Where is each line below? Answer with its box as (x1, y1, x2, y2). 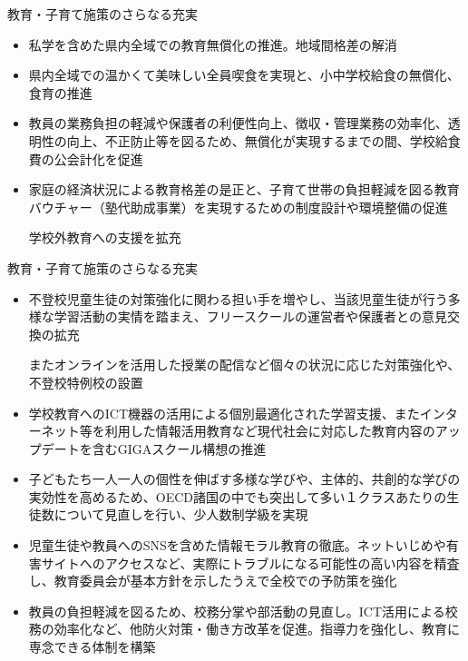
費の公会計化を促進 (28, 149, 143, 168)
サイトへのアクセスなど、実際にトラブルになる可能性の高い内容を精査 (41, 553, 460, 572)
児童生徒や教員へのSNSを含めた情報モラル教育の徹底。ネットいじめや (28, 536, 446, 555)
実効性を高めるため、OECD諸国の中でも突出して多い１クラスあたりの (28, 487, 447, 506)
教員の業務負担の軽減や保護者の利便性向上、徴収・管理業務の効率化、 (28, 113, 448, 133)
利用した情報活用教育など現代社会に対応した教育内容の (104, 421, 435, 440)
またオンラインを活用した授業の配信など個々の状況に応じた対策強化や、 (28, 355, 461, 374)
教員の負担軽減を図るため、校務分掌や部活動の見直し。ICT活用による (28, 601, 445, 620)
